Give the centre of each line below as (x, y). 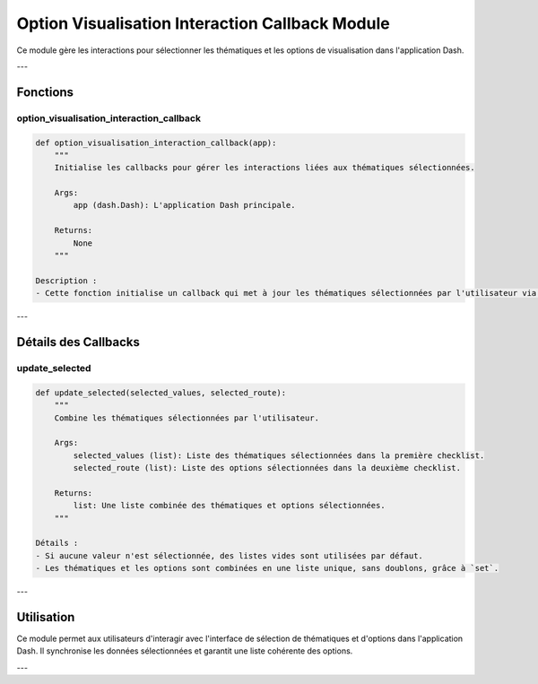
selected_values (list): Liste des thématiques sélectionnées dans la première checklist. (279, 455)
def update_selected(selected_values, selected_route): (161, 393)
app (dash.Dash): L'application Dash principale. (184, 205)
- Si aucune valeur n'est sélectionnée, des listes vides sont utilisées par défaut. (229, 555)
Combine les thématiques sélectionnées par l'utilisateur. (187, 418)
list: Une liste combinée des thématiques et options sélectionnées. (229, 506)
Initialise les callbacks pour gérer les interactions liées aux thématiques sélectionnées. (265, 168)
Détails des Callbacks (78, 342)
